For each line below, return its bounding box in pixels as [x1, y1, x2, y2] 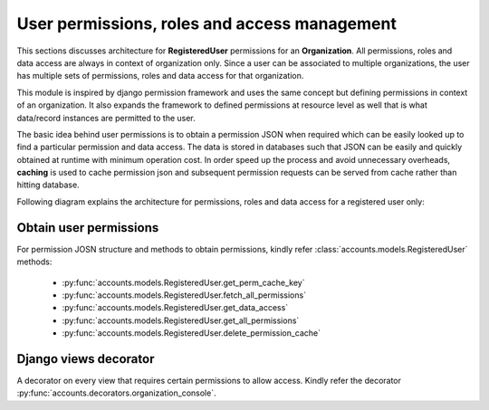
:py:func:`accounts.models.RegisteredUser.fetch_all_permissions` [62, 290, 307, 300]
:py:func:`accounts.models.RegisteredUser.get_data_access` [62, 302, 289, 313]
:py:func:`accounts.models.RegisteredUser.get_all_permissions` [62, 315, 300, 326]
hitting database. [16, 179, 81, 190]
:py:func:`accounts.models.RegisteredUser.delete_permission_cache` [62, 328, 321, 338]
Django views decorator [16, 351, 155, 367]
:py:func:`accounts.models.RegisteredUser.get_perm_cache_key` [62, 277, 305, 288]
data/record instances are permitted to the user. [16, 112, 197, 123]
